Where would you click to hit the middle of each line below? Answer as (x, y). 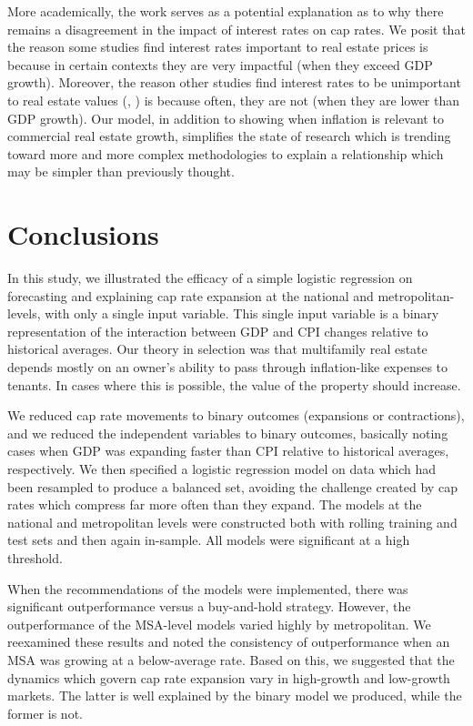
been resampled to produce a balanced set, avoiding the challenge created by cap (232, 486)
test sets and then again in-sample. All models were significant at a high (209, 540)
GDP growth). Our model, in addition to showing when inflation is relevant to (226, 118)
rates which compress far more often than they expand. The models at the (215, 504)
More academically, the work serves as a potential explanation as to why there (226, 11)
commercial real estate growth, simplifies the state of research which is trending (229, 136)
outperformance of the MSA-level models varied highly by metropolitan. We (219, 624)
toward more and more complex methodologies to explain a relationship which (226, 153)
